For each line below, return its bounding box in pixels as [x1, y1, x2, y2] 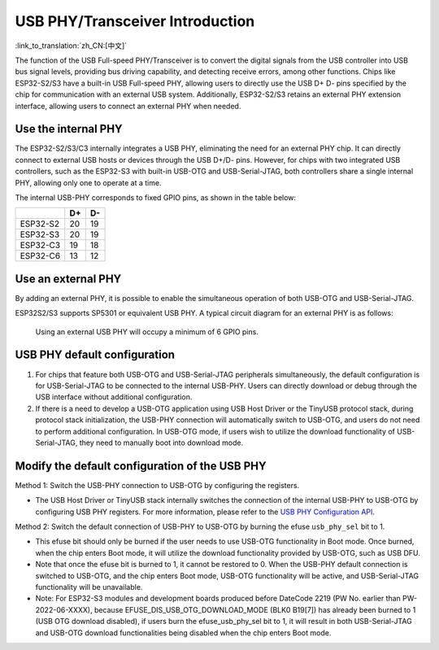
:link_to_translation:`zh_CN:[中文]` [15, 41, 128, 50]
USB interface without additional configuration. [35, 392, 193, 402]
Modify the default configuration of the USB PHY [15, 459, 267, 473]
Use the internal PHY [15, 122, 123, 136]
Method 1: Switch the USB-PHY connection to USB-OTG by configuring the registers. [15, 480, 300, 490]
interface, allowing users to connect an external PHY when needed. [15, 101, 241, 111]
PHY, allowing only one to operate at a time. [15, 177, 162, 187]
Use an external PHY [15, 272, 122, 286]
